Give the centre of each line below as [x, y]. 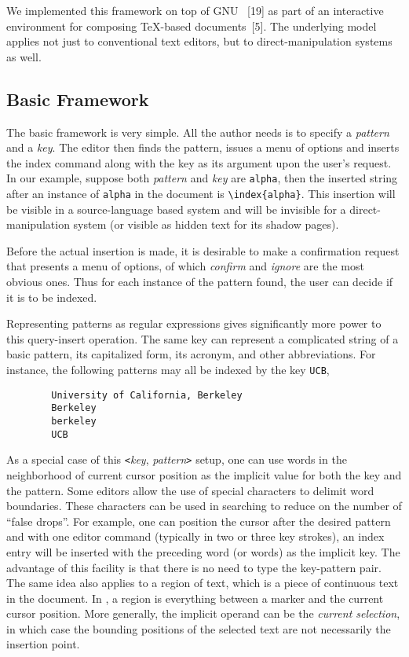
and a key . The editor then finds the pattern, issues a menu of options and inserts [203, 147]
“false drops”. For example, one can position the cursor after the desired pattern [199, 521]
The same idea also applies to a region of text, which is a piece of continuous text [203, 583]
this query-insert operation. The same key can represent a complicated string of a [203, 338]
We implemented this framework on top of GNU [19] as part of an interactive [195, 10]
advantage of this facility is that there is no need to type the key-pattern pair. [194, 567]
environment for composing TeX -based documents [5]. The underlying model [192, 26]
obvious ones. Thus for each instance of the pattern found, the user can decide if [200, 282]
